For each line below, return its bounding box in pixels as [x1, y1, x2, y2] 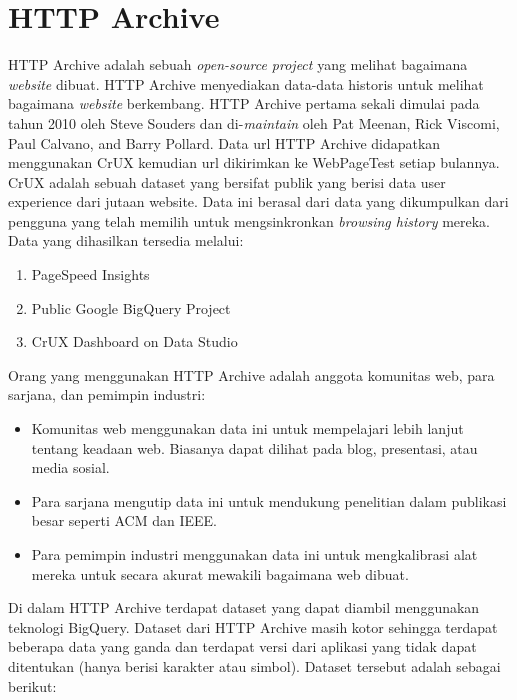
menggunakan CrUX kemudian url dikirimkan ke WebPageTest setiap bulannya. [8, 152, 500, 173]
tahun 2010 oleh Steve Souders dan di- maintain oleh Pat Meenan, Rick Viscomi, [8, 112, 500, 133]
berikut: [8, 675, 57, 696]
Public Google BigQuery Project [31, 297, 231, 318]
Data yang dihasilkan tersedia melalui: [8, 230, 244, 251]
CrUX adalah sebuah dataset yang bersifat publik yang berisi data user [8, 171, 446, 192]
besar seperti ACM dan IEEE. [31, 510, 217, 531]
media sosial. [31, 457, 110, 478]
